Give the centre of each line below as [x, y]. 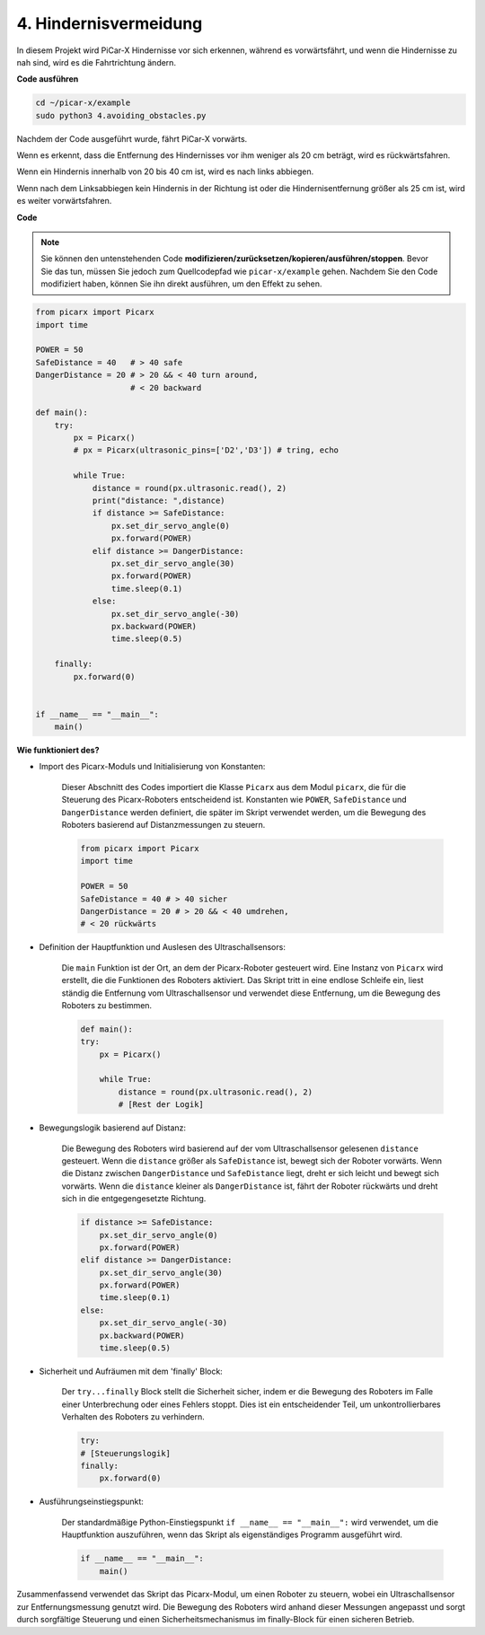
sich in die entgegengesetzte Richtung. [134, 1199]
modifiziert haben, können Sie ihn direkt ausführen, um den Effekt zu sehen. [181, 284]
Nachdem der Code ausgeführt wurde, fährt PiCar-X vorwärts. [132, 138]
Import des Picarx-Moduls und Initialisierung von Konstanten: [152, 767]
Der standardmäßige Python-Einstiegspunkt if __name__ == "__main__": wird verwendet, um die [250, 1522]
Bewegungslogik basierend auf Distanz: [113, 1128]
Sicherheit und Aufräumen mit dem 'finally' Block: [131, 1371]
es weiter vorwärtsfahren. [64, 201]
